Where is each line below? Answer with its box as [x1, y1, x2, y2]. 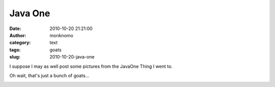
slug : [9, 54, 20, 60]
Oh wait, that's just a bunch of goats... [9, 72, 90, 78]
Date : [9, 25, 21, 32]
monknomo [49, 32, 73, 38]
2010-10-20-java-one [49, 54, 95, 60]
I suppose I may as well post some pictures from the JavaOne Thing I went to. [9, 63, 173, 69]
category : [9, 40, 31, 46]
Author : [9, 32, 26, 38]
